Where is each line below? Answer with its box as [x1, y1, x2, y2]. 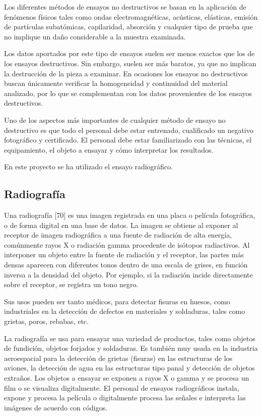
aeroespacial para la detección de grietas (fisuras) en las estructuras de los [4, 352, 233, 363]
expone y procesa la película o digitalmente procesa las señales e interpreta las [4, 392, 246, 403]
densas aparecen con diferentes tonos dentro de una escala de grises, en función [4, 259, 248, 270]
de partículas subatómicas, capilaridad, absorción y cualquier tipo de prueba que [4, 21, 253, 32]
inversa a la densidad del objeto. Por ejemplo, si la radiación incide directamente [4, 269, 253, 280]
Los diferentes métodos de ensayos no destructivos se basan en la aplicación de [4, 2, 246, 12]
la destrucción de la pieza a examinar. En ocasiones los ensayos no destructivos [4, 68, 248, 78]
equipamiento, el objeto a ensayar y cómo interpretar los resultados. [4, 144, 214, 155]
